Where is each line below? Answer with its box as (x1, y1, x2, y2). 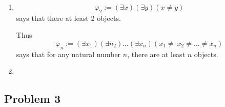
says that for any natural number (16, 48, 121, 59)
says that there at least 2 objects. (16, 12, 121, 23)
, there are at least (127, 48, 186, 59)
